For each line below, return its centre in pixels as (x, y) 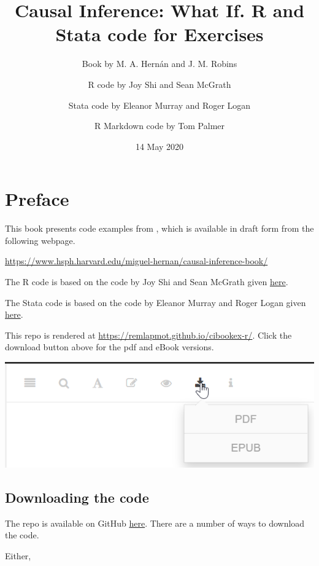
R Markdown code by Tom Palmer (159, 126)
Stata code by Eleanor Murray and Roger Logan (159, 105)
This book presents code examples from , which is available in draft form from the (159, 228)
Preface (37, 199)
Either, (18, 555)
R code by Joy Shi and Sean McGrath (159, 84)
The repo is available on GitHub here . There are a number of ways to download (155, 523)
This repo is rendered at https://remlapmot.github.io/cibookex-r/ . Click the (148, 335)
